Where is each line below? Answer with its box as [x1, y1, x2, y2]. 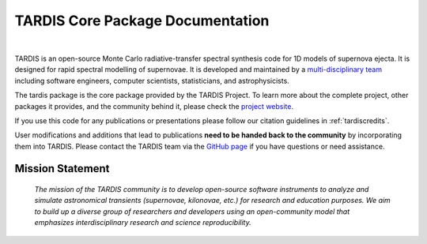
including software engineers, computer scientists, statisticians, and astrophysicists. [14, 76, 290, 85]
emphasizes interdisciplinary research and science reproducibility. [34, 218, 252, 227]
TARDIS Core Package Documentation [14, 12, 270, 29]
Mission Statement [14, 162, 110, 175]
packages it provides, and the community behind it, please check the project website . [14, 101, 294, 111]
